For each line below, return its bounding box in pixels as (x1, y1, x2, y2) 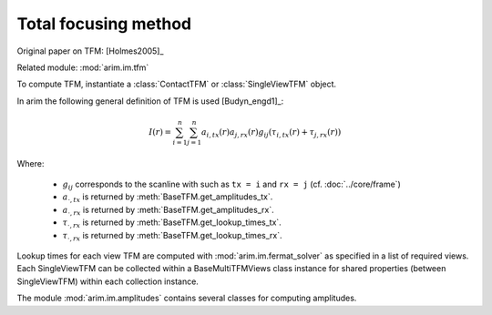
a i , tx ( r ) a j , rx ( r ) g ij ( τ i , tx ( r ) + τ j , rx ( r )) (200, 127, 342, 139)
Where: (16, 157, 45, 168)
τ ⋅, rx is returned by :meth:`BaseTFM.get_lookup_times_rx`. (62, 229, 282, 243)
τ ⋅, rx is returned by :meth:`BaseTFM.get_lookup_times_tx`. (62, 217, 282, 229)
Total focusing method (16, 14, 191, 34)
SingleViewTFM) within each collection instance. (16, 276, 200, 287)
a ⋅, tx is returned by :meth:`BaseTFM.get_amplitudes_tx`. (62, 191, 273, 205)
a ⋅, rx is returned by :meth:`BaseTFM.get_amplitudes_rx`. (62, 204, 274, 218)
